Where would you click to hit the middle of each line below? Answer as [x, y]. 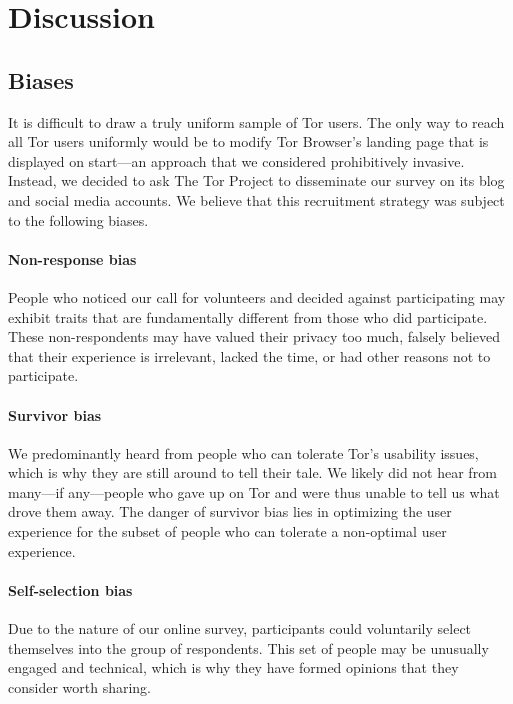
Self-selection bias [70, 589]
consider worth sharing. [80, 686]
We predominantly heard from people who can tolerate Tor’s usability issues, [243, 452]
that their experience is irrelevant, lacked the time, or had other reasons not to [249, 355]
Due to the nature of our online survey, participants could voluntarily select [240, 628]
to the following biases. [78, 219]
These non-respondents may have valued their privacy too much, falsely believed [254, 336]
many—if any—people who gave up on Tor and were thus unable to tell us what [254, 491]
